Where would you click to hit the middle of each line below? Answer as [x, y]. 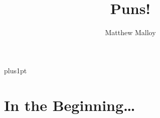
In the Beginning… [70, 105]
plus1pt [16, 70]
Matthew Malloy [130, 32]
